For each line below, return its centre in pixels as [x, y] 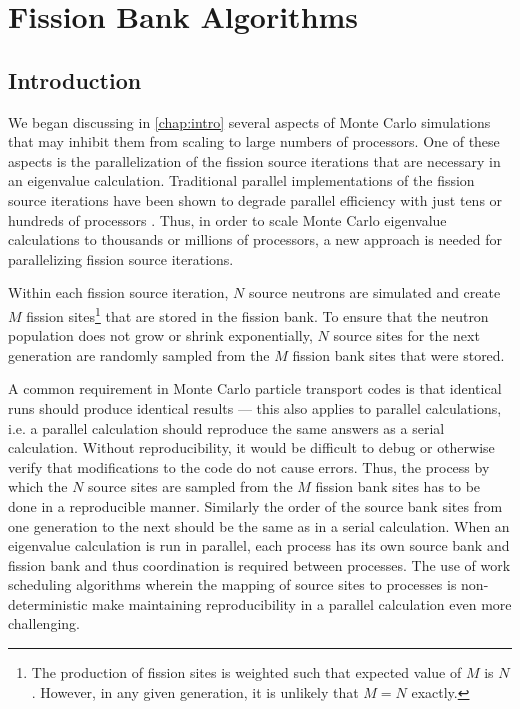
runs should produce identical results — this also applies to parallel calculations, [255, 407]
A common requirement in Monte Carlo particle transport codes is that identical [255, 388]
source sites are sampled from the [190, 486]
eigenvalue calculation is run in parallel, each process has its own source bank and [259, 545]
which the [38, 486]
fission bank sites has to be [398, 486]
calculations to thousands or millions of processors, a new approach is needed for [255, 239]
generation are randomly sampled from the [139, 354]
